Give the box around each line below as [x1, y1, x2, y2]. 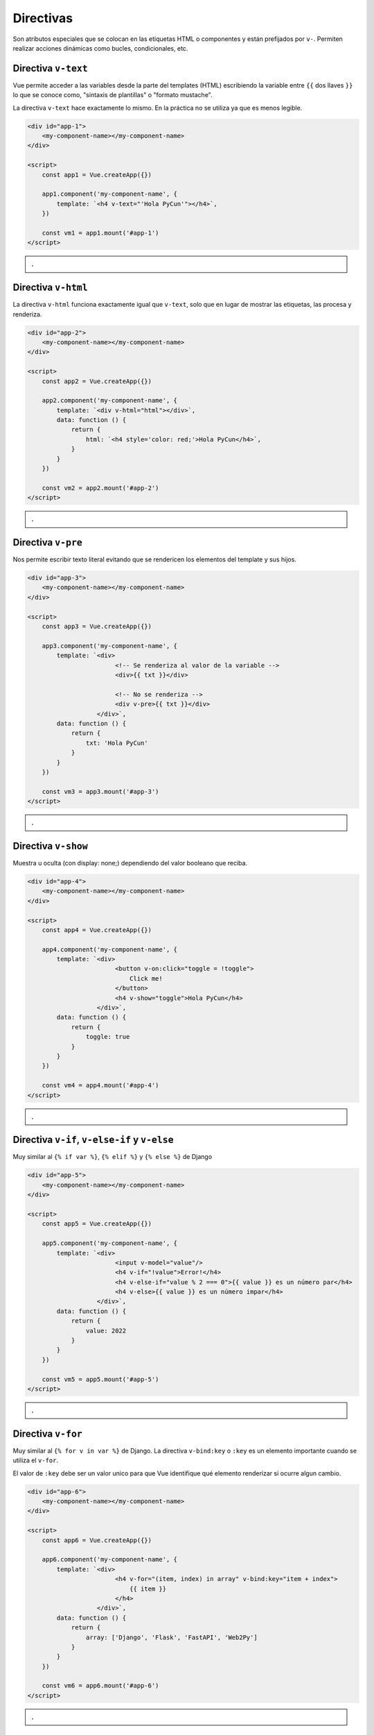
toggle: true [85, 1033, 130, 1041]
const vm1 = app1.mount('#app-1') [42, 229, 159, 237]
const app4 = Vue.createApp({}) [42, 926, 152, 933]
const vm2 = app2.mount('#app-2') [42, 484, 159, 492]
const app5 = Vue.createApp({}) [42, 1220, 152, 1228]
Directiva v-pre [12, 536, 82, 548]
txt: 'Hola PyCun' [85, 739, 148, 747]
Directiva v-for [12, 1428, 82, 1439]
